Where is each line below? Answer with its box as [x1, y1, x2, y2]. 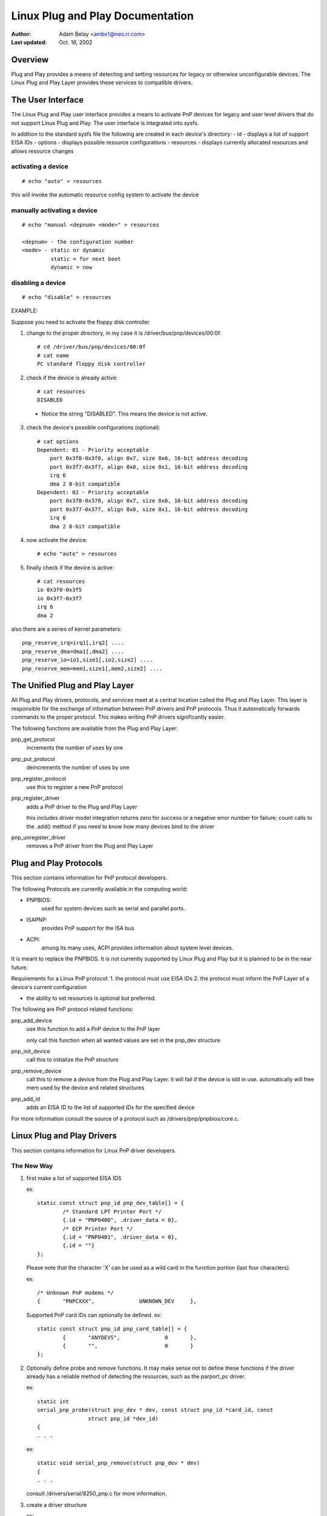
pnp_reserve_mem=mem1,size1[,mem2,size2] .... [22, 665, 163, 672]
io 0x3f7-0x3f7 [37, 595, 82, 602]
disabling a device [11, 278, 66, 287]
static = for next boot [50, 255, 121, 262]
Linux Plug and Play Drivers [11, 1131, 117, 1141]
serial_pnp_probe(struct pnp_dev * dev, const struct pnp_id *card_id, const [37, 1407, 274, 1414]
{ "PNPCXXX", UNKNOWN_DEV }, [37, 1298, 197, 1305]
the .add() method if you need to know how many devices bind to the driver [26, 822, 215, 830]
